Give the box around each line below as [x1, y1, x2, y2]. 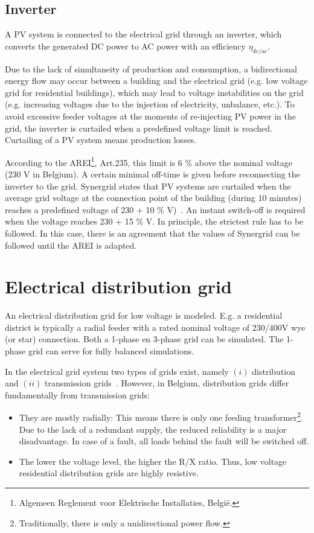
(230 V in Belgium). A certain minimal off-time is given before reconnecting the [5, 168, 300, 180]
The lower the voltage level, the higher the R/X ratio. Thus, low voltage [19, 455, 287, 467]
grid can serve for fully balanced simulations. [28, 345, 194, 357]
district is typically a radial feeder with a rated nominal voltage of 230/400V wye [5, 321, 306, 333]
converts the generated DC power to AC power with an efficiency [5, 39, 246, 52]
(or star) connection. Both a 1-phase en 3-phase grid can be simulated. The [5, 333, 284, 345]
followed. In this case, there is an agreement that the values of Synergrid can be [5, 226, 300, 239]
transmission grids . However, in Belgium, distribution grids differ [45, 377, 289, 389]
